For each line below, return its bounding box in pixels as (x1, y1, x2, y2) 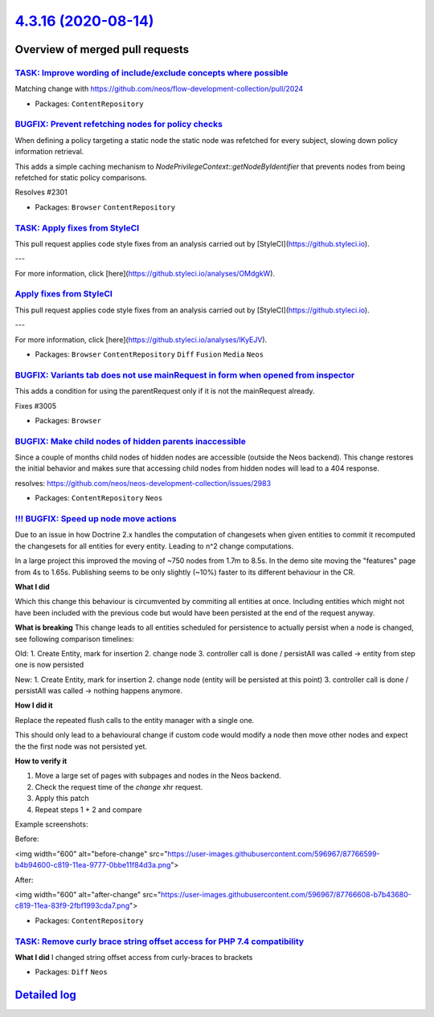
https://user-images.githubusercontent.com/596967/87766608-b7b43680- (161, 889, 411, 899)
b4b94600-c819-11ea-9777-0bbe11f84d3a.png (14, 860, 171, 870)
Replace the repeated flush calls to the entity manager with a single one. (14, 715, 255, 725)
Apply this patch (35, 794, 89, 803)
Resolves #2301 (14, 187, 68, 197)
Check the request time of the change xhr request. (35, 782, 203, 791)
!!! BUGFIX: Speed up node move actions (14, 513, 177, 525)
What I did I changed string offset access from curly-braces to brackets (14, 952, 253, 962)
